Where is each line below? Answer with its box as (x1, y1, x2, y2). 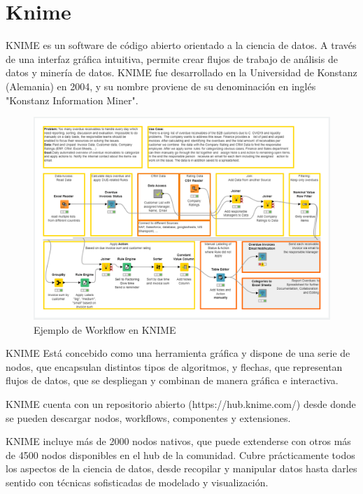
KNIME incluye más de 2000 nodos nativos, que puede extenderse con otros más (6, 434, 351, 449)
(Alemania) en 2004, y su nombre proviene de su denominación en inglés (6, 78, 316, 93)
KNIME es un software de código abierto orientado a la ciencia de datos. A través (6, 38, 357, 52)
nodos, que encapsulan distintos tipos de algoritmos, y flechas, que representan (6, 359, 343, 374)
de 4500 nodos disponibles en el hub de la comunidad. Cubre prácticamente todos (6, 447, 355, 462)
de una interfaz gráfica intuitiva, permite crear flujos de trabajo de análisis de (6, 51, 338, 66)
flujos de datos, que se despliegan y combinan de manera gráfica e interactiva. (6, 373, 339, 388)
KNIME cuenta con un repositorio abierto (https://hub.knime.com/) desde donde (6, 396, 356, 411)
